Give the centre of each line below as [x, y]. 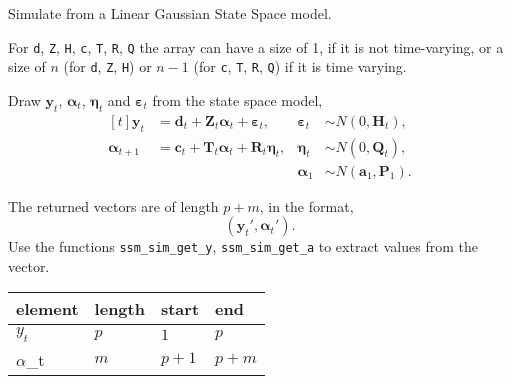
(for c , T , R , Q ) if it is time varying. [300, 66]
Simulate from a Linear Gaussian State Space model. [170, 13]
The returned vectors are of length [113, 205]
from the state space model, [237, 99]
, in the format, [306, 205]
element [47, 309]
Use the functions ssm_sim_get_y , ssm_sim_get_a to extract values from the [243, 246]
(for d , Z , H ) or [107, 66]
